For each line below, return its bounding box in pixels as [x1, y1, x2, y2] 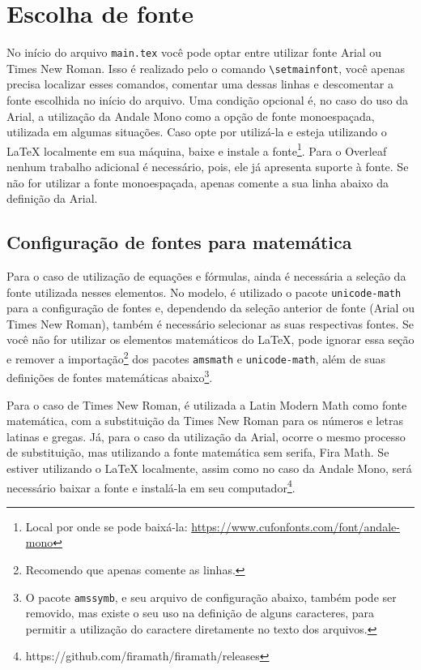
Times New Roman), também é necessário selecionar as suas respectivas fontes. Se [6, 315, 415, 332]
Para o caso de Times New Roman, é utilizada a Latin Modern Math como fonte [6, 396, 407, 413]
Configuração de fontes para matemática [6, 230, 352, 255]
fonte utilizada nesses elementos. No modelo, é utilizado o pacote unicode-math [6, 283, 402, 300]
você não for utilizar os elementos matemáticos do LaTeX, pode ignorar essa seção [6, 331, 415, 348]
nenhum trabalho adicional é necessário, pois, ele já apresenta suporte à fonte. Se [6, 158, 409, 175]
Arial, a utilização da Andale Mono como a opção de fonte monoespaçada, [6, 107, 375, 124]
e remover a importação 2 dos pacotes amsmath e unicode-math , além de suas [6, 348, 386, 367]
